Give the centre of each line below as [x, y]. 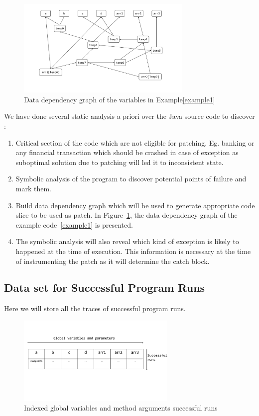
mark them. [34, 188]
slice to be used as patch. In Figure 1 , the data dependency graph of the [127, 215]
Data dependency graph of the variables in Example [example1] [120, 99]
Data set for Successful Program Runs [105, 288]
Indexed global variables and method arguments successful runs [121, 408]
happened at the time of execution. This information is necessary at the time [133, 251]
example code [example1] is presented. [74, 224]
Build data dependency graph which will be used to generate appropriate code [135, 205]
